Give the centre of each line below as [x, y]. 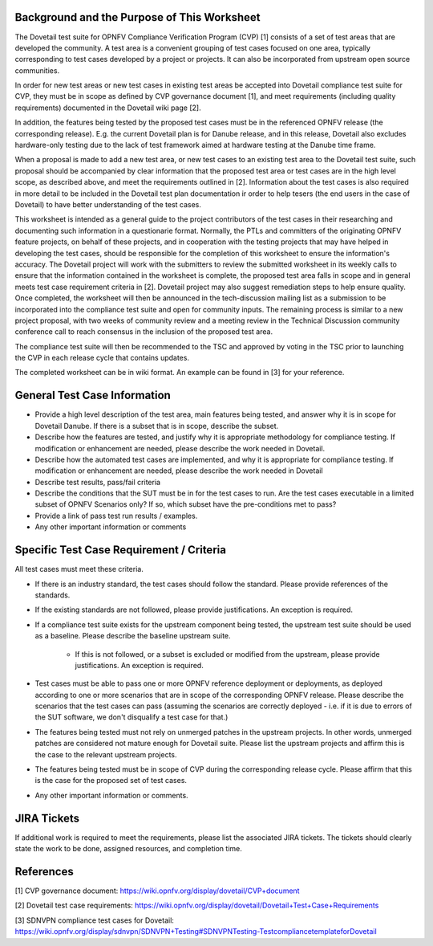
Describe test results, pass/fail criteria [97, 482]
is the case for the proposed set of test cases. [111, 781]
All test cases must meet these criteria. [79, 569]
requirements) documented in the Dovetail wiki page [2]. [108, 108]
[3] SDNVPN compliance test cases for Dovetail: [94, 920]
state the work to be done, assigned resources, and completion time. [128, 849]
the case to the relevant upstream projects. [106, 754]
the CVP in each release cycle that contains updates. [102, 358]
